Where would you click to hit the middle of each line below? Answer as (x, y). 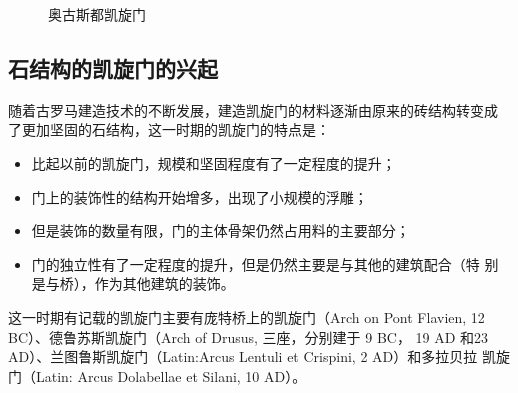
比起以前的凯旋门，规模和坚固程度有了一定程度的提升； (213, 162)
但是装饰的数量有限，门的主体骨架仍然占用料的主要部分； (220, 230)
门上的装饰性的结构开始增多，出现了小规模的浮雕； (199, 196)
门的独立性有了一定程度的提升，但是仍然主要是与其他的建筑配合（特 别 (265, 263)
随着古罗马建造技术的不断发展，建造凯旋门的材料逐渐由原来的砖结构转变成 (253, 109)
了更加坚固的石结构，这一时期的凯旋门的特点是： (169, 129)
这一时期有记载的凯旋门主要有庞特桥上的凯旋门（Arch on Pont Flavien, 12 (246, 316)
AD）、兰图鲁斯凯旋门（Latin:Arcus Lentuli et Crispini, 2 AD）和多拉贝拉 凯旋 (259, 356)
